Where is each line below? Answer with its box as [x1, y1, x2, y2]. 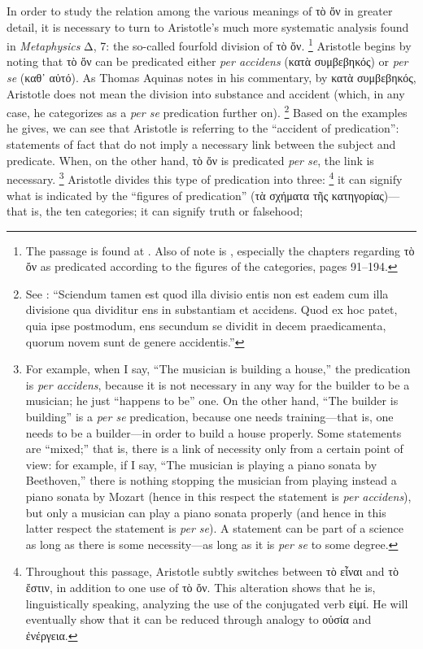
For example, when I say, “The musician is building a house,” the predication [25, 360, 411, 377]
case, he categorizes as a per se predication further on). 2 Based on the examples [7, 102, 408, 120]
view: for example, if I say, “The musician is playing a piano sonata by [25, 455, 377, 473]
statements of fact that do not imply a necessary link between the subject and [7, 136, 396, 153]
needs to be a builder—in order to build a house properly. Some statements [25, 424, 402, 441]
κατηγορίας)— [331, 186, 400, 203]
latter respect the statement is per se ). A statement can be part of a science [25, 520, 403, 537]
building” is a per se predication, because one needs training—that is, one [25, 408, 394, 425]
